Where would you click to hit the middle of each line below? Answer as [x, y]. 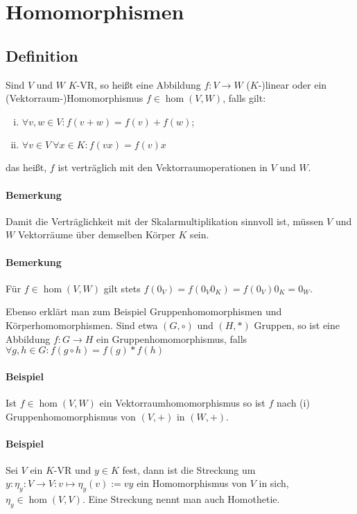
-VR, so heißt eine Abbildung [139, 84]
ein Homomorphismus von [192, 483]
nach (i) [293, 402]
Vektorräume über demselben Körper [96, 234]
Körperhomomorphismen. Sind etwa [82, 325]
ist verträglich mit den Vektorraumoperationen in [163, 167]
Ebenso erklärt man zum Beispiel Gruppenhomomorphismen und [144, 311]
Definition [42, 55]
